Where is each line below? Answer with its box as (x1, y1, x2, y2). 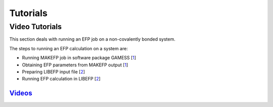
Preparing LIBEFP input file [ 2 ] (22, 68, 85, 75)
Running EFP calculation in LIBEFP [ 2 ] (22, 76, 101, 82)
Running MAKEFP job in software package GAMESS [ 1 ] (22, 55, 136, 61)
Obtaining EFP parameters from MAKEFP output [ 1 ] (22, 62, 128, 68)
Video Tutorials (9, 22, 62, 31)
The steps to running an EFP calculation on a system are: (9, 45, 128, 51)
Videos (9, 89, 32, 97)
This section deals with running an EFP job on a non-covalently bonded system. (9, 36, 175, 42)
